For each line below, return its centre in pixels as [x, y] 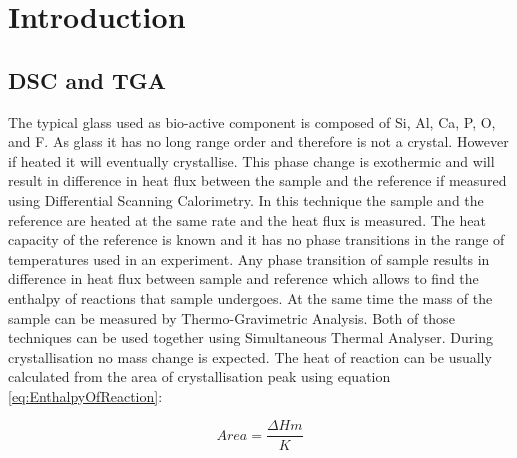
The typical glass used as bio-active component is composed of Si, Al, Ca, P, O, [252, 121]
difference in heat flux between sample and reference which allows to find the [243, 278]
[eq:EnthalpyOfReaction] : [85, 395]
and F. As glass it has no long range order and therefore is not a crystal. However [258, 141]
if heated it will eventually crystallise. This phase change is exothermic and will [251, 160]
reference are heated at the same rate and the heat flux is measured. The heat [247, 219]
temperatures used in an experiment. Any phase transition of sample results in [249, 258]
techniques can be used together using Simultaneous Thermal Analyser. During [250, 337]
